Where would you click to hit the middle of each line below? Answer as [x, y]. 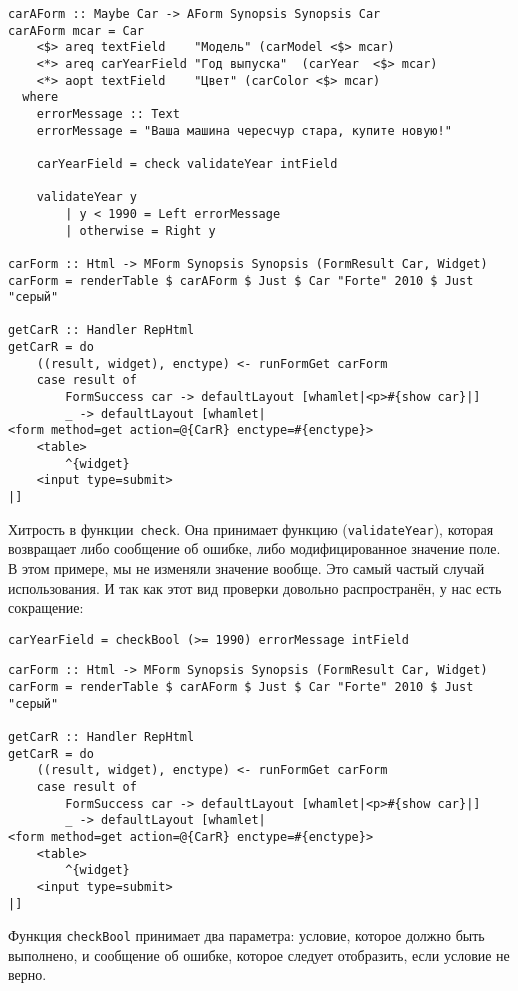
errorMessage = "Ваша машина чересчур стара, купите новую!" [244, 130]
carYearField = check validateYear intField [187, 163]
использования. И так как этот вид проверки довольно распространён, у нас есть [255, 587]
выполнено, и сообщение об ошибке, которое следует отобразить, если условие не [259, 954]
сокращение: [46, 607]
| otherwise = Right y [140, 230]
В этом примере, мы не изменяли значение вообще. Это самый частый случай [246, 567]
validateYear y [86, 197]
